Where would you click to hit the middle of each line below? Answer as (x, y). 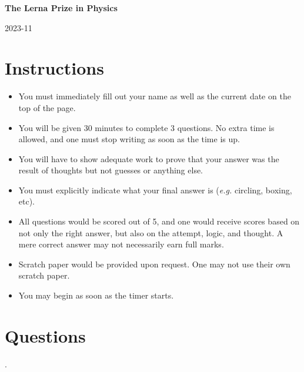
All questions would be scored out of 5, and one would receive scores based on (159, 221)
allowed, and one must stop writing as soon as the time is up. (129, 139)
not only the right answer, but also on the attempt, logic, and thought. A (151, 232)
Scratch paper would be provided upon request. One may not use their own (154, 264)
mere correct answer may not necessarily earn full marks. (121, 244)
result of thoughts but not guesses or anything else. (111, 170)
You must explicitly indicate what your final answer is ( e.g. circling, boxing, (155, 190)
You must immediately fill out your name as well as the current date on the (155, 96)
